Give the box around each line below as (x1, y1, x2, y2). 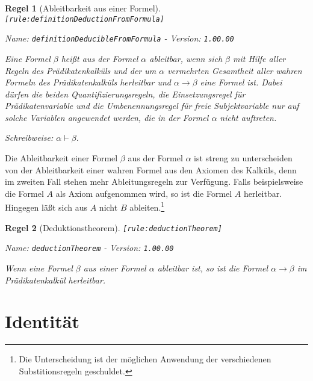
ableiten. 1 (129, 199, 165, 214)
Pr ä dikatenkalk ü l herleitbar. (5, 273, 106, 286)
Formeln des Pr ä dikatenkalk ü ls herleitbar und (5, 76, 171, 88)
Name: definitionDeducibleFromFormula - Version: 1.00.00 (5, 32, 234, 45)
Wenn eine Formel (5, 262, 73, 274)
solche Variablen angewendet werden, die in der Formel (5, 111, 209, 123)
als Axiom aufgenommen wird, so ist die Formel (55, 187, 232, 199)
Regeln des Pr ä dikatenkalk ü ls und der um (5, 64, 156, 76)
